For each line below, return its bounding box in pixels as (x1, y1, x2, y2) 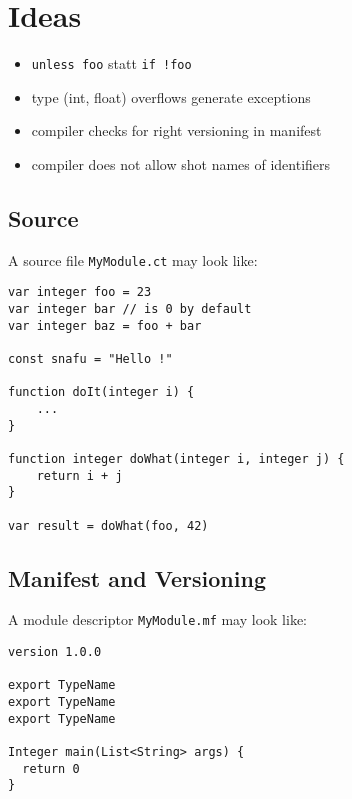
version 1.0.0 (8, 645, 102, 660)
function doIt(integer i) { (8, 385, 195, 400)
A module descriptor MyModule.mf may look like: (8, 609, 308, 630)
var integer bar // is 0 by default (8, 302, 252, 317)
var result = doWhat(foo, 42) (8, 518, 209, 533)
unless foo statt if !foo (31, 53, 192, 74)
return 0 (22, 761, 80, 776)
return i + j (36, 468, 123, 483)
